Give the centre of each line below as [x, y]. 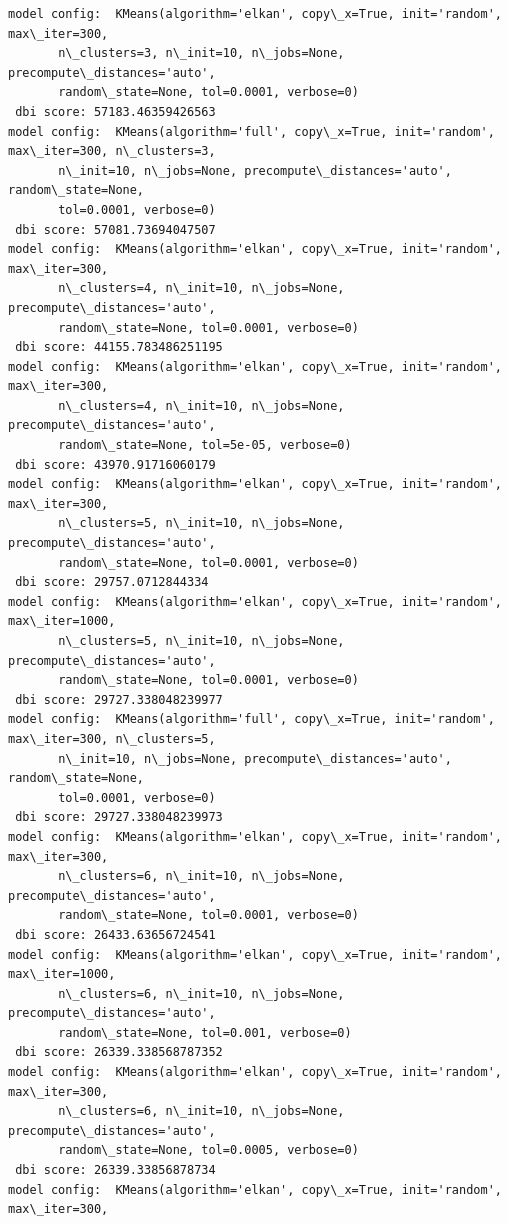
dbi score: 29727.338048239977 [119, 699]
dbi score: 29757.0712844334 [112, 582]
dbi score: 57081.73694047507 [115, 229]
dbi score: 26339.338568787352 [119, 1052]
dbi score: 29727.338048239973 [119, 817]
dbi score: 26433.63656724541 [115, 934]
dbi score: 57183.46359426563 [115, 111]
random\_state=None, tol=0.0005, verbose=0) [208, 1150]
